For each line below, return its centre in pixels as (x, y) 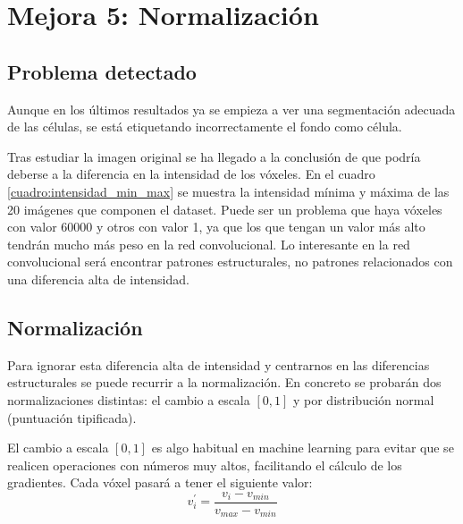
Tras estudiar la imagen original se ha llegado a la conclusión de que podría (214, 156)
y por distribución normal (363, 399)
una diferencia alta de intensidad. (98, 279)
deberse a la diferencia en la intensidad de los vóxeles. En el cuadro (191, 174)
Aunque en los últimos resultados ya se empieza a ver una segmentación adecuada (231, 109)
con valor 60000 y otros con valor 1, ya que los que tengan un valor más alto (216, 227)
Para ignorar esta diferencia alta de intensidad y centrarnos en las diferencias (219, 364)
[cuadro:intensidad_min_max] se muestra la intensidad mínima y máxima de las (228, 191)
